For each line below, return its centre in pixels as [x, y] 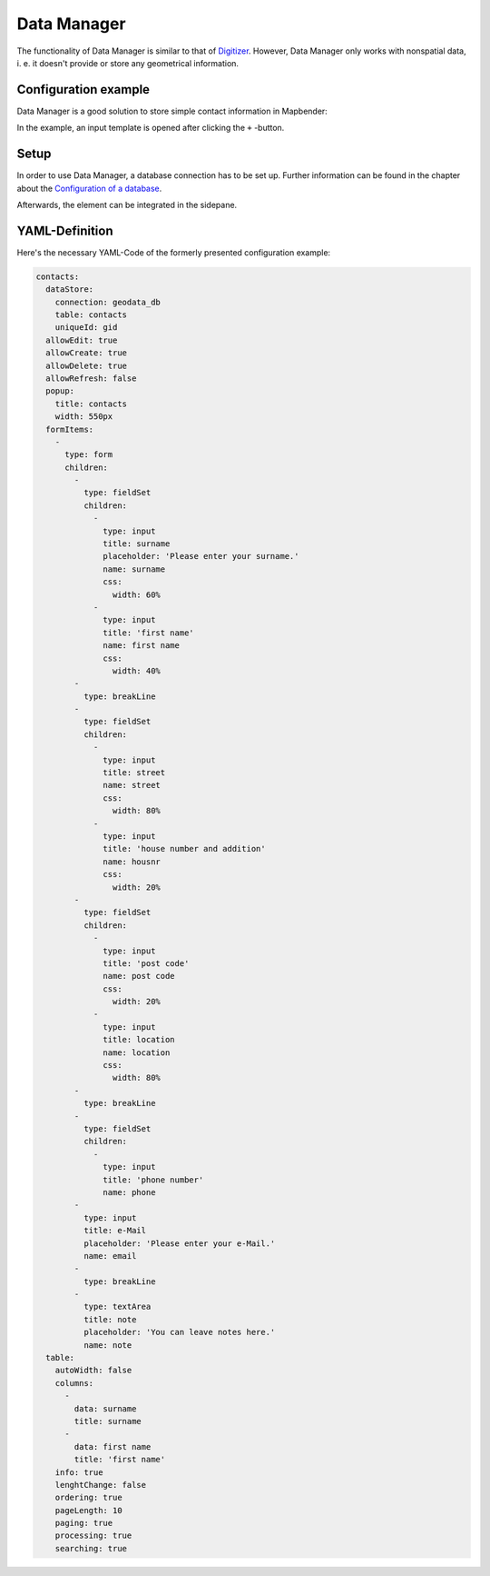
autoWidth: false [93, 1371]
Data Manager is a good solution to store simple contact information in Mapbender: [172, 111]
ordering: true [88, 1498]
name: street [132, 785]
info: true [79, 1472]
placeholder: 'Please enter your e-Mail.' [179, 1243]
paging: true [84, 1523]
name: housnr [132, 862]
